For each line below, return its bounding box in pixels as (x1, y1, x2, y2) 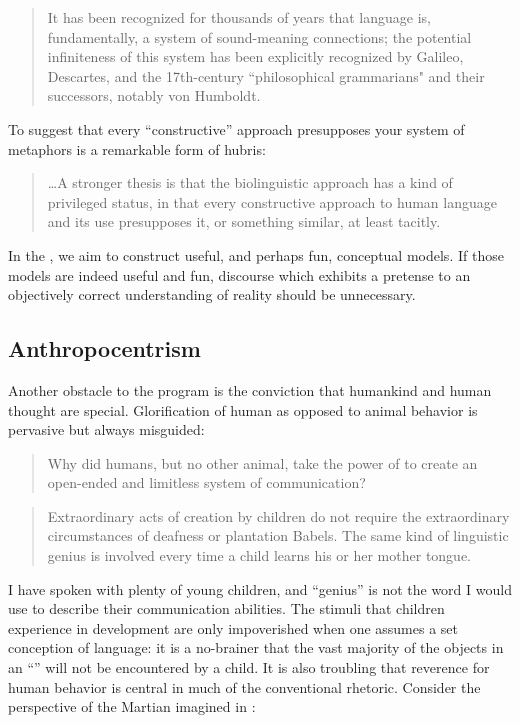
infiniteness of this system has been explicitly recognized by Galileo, (47, 46, 464, 67)
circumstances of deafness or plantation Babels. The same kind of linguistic (47, 525, 509, 546)
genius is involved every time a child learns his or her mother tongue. (47, 545, 472, 566)
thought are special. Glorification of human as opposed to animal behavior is (8, 399, 478, 420)
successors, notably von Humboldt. (47, 85, 261, 106)
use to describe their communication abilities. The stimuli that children (8, 598, 445, 619)
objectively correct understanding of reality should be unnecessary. (8, 284, 416, 305)
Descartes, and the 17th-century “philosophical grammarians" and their (47, 65, 485, 86)
